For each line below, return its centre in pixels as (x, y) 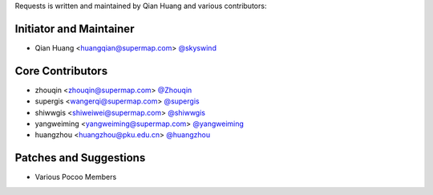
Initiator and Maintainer (75, 28)
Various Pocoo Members (76, 177)
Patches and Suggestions (80, 158)
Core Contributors (61, 71)
